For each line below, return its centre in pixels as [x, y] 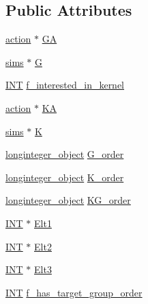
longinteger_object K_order [65, 177]
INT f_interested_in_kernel [65, 85]
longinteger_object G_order [65, 154]
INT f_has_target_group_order [74, 292]
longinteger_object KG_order [68, 200]
